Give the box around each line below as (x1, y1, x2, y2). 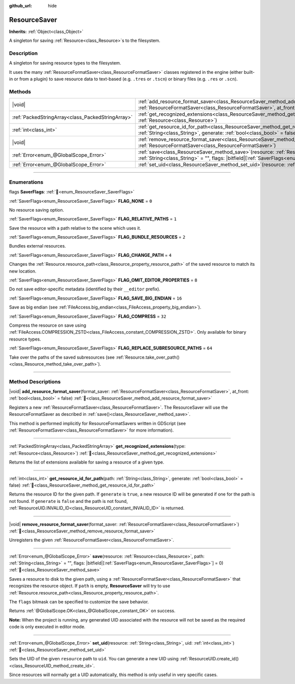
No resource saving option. (9, 207, 64, 213)
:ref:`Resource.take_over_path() (116, 354, 180, 360)
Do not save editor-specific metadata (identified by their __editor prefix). (9, 286, 161, 292)
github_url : (9, 3, 32, 8)
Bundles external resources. (9, 243, 66, 249)
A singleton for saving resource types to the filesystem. (9, 60, 121, 66)
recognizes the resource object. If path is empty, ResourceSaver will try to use (9, 583, 171, 589)
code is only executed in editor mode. (9, 624, 86, 630)
